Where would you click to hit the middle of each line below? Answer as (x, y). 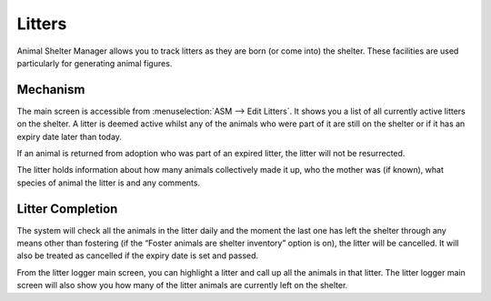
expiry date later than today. (70, 136)
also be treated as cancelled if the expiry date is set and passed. (138, 256)
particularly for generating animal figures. (95, 63)
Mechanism (51, 90)
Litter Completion (67, 209)
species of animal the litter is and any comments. (108, 183)
